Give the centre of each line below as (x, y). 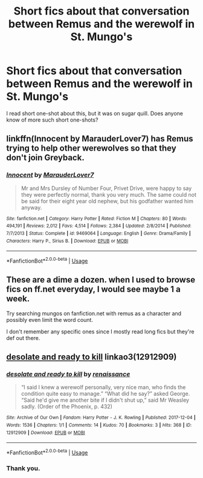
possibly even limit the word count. (50, 319)
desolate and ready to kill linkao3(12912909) (92, 357)
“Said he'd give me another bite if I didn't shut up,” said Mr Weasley (105, 400)
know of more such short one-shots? (52, 120)
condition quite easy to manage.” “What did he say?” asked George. (105, 394)
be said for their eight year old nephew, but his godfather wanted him (107, 201)
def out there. (23, 338)
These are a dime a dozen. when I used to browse (101, 280)
